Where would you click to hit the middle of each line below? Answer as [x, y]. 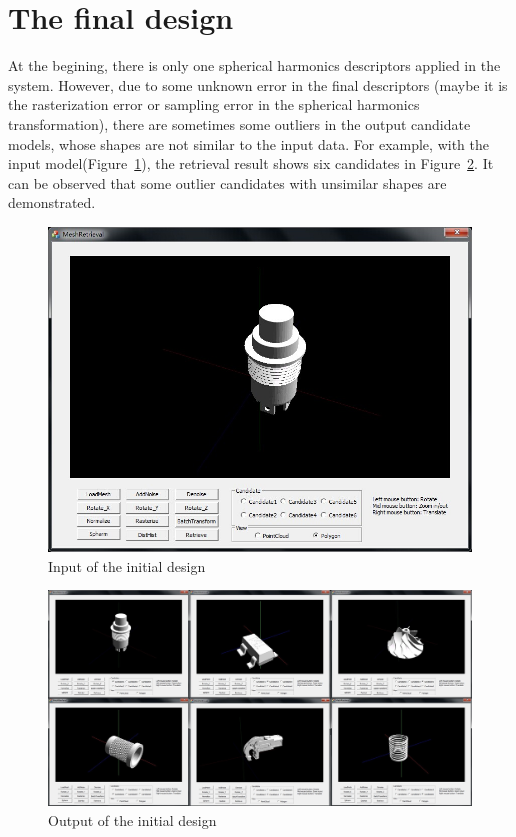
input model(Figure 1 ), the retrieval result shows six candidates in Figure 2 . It [251, 163]
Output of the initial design [132, 819]
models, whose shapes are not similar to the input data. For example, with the [248, 143]
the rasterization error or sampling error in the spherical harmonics [214, 104]
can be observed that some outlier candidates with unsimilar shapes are [227, 182]
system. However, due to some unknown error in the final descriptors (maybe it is [258, 84]
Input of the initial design [127, 565]
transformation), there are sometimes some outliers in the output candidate [239, 123]
